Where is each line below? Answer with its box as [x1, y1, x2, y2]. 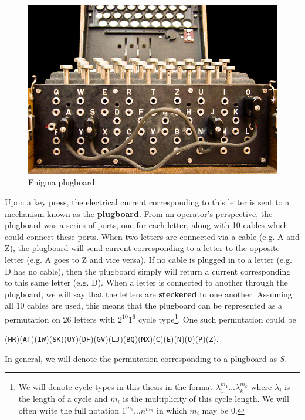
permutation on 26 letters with [5, 313, 116, 325]
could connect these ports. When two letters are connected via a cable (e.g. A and [5, 230, 300, 242]
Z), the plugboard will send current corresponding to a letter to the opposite [5, 242, 280, 254]
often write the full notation [18, 404, 119, 416]
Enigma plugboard [28, 176, 95, 188]
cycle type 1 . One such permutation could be [138, 311, 296, 325]
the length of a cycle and [18, 392, 108, 405]
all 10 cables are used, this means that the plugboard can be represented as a [5, 299, 283, 311]
